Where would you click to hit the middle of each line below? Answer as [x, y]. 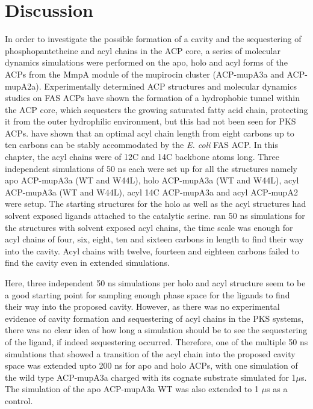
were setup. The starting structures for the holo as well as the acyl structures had [156, 204]
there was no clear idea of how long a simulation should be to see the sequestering [156, 330]
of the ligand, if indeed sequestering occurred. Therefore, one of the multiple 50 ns [156, 341]
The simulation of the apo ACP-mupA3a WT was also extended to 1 [132, 389]
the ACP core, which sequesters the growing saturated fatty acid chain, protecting [156, 109]
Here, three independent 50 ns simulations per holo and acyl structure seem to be [155, 283]
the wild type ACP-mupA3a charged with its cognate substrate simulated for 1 [150, 377]
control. [19, 400]
